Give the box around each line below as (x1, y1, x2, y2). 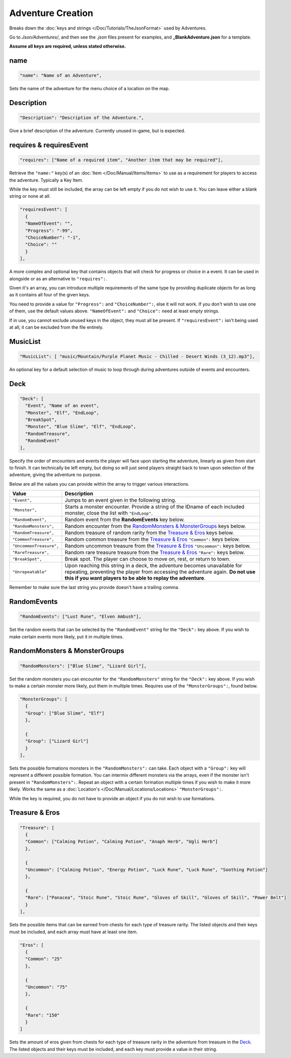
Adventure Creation (9, 8, 94, 19)
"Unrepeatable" (12, 569, 47, 574)
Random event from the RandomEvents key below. (64, 516, 185, 523)
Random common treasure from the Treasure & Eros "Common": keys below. (64, 536, 240, 543)
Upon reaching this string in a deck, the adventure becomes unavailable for (64, 562, 242, 569)
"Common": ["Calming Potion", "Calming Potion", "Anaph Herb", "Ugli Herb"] (25, 839, 218, 845)
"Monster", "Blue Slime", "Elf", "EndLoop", (25, 424, 136, 430)
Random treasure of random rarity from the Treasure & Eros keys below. (64, 529, 234, 536)
